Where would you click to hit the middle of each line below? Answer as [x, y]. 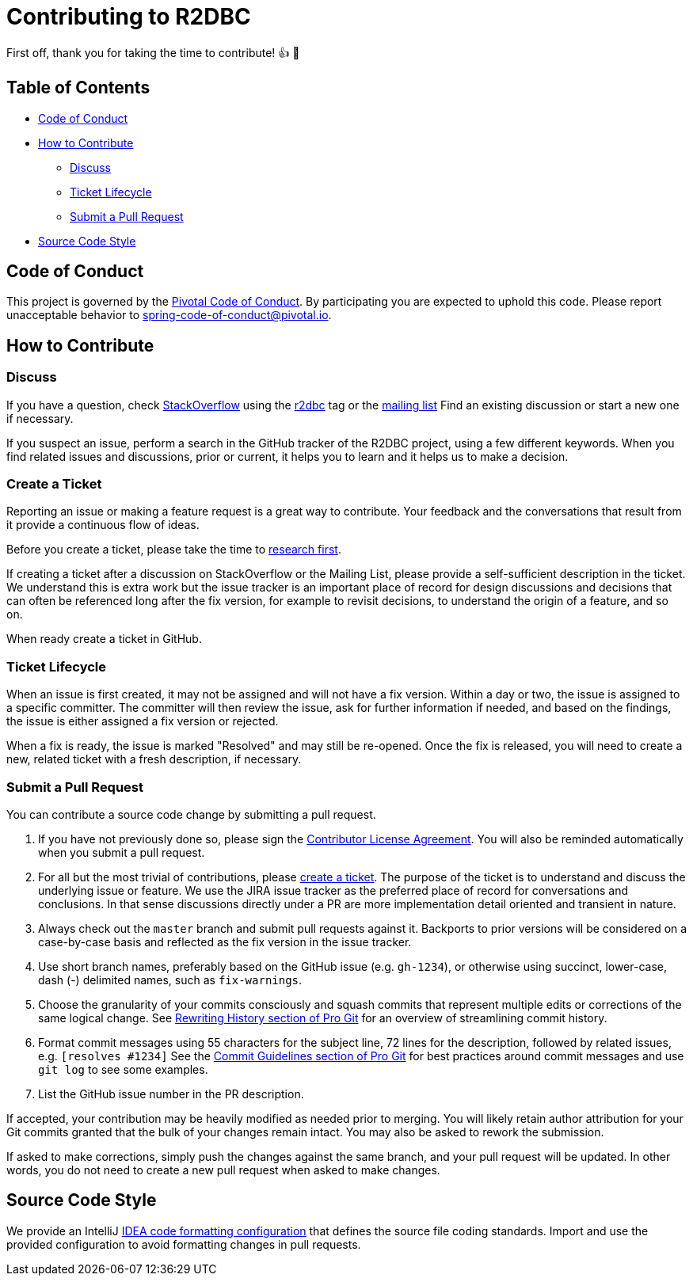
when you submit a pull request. [122, 852]
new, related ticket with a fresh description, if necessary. [154, 759]
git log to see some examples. [123, 1069]
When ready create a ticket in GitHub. [104, 639]
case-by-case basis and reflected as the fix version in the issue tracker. [225, 942]
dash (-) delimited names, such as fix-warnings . [170, 980]
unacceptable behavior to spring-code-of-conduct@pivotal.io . [169, 315]
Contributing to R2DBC [129, 17]
